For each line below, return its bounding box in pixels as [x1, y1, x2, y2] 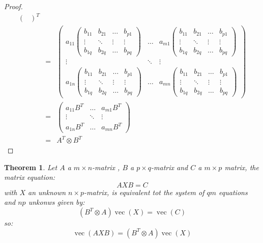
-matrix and [151, 161, 188, 172]
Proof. [4, 1, 23, 11]
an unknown [28, 186, 66, 197]
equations [219, 186, 248, 197]
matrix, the [224, 161, 259, 172]
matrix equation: [4, 172, 55, 182]
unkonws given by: [28, 197, 85, 207]
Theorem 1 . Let [4, 161, 57, 172]
